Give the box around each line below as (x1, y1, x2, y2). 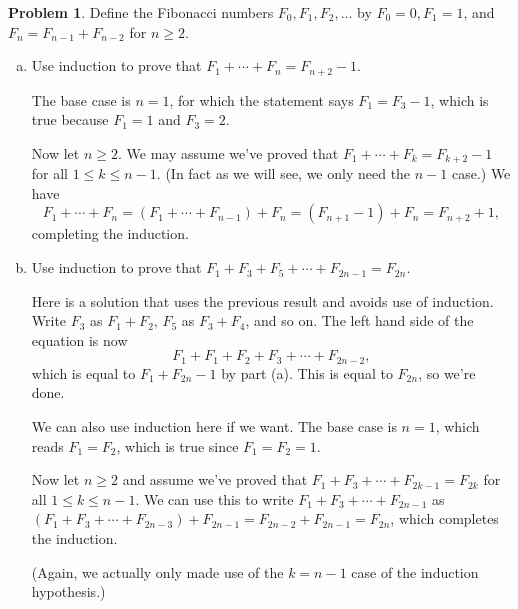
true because (31, 109, 109, 130)
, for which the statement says (169, 89, 354, 110)
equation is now (31, 329, 128, 350)
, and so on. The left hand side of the (245, 310, 474, 331)
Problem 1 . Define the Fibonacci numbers (8, 2, 274, 22)
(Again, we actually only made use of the (31, 561, 284, 582)
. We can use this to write (135, 488, 294, 509)
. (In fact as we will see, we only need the (156, 163, 411, 184)
